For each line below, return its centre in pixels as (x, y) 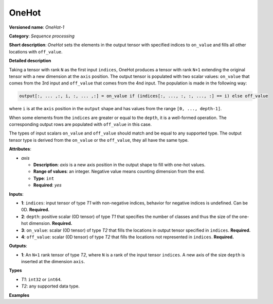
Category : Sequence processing (42, 36)
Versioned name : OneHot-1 (37, 27)
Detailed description (30, 61)
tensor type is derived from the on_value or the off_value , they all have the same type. (99, 140)
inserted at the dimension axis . (53, 262)
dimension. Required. (51, 223)
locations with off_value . (36, 51)
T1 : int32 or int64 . (41, 279)
